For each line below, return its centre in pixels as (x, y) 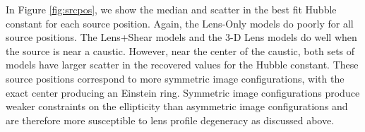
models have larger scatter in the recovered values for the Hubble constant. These (182, 65)
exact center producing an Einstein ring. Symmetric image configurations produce (183, 92)
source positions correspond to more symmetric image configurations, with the (175, 78)
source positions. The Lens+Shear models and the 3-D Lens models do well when (181, 37)
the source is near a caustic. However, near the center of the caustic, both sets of (180, 50)
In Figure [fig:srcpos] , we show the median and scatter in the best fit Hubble (171, 9)
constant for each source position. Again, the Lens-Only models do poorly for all (180, 23)
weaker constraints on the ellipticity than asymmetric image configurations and (177, 106)
